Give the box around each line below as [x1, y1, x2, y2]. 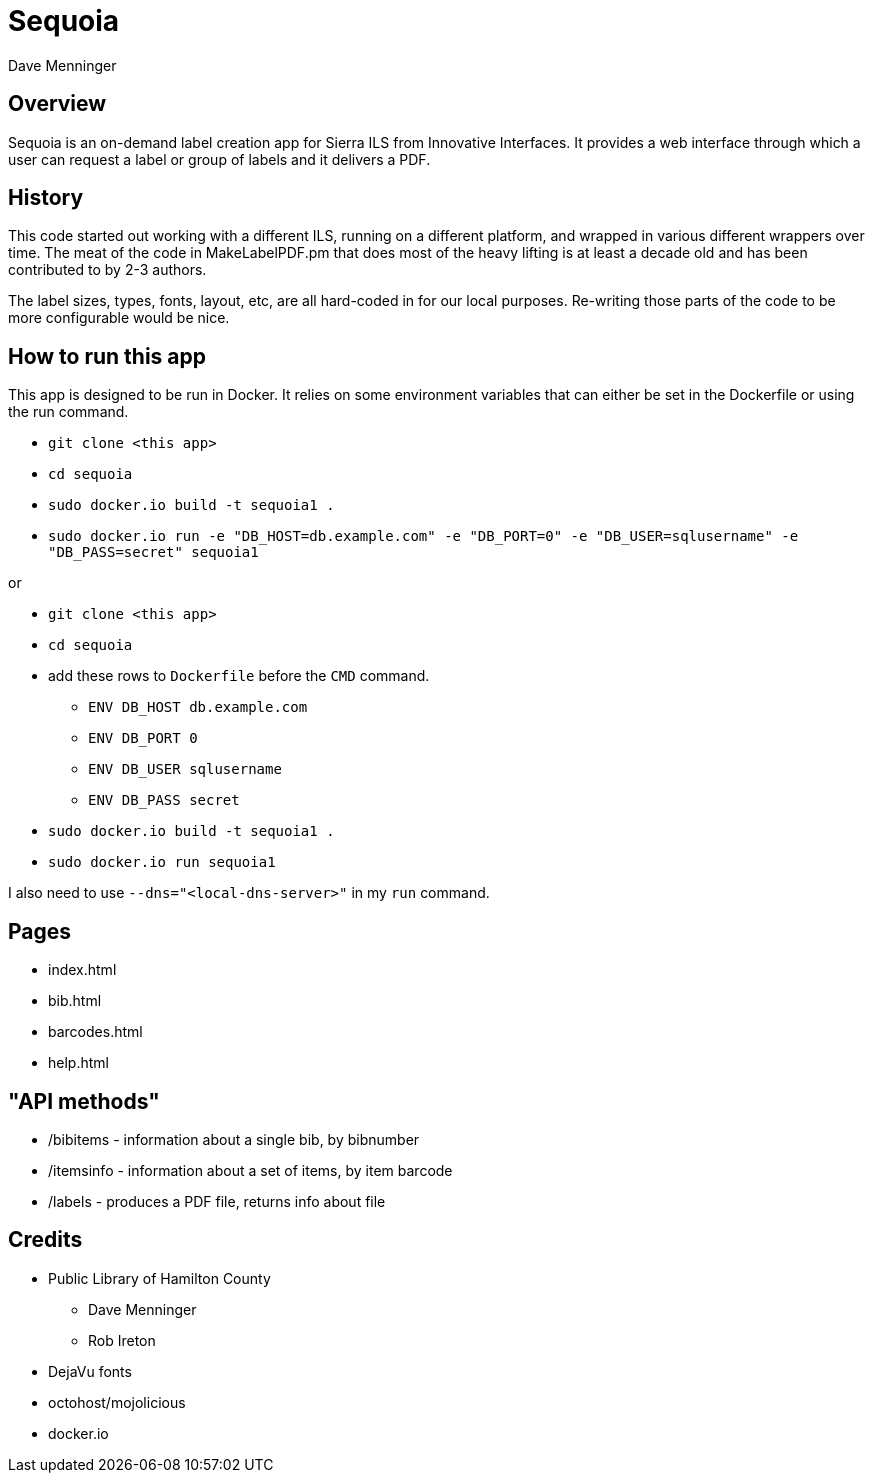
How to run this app [8, 343, 207, 369]
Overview [8, 91, 107, 117]
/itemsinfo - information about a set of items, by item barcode [48, 1161, 453, 1179]
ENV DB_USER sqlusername [88, 761, 282, 778]
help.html [48, 1054, 109, 1072]
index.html [48, 961, 117, 979]
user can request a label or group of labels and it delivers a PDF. [8, 150, 431, 168]
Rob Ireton [88, 1331, 156, 1349]
